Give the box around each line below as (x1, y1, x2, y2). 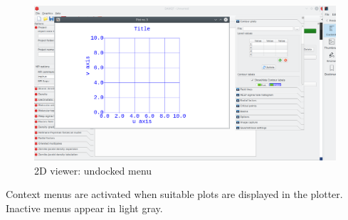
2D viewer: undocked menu (34, 163, 152, 177)
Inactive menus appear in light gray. (6, 200, 163, 215)
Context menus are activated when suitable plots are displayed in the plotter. (6, 187, 343, 202)
